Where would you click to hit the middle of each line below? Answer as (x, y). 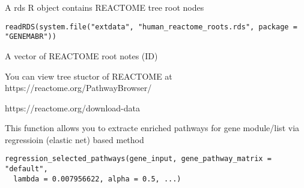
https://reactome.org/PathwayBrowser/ (78, 88)
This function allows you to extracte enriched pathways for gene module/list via (152, 128)
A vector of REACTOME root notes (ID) (81, 55)
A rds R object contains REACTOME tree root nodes (105, 7)
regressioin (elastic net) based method (74, 139)
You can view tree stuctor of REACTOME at (89, 76)
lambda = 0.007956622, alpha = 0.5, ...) (97, 179)
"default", (26, 169)
